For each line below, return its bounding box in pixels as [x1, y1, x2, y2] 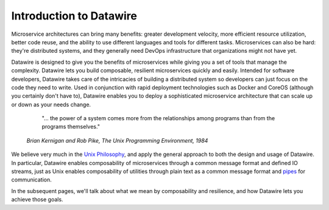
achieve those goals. [11, 196, 63, 203]
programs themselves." [41, 123, 101, 130]
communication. [11, 176, 52, 183]
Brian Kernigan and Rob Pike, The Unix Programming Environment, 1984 [26, 137, 208, 144]
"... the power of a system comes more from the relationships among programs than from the [41, 115, 275, 122]
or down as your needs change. [11, 101, 91, 108]
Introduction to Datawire [11, 9, 137, 22]
